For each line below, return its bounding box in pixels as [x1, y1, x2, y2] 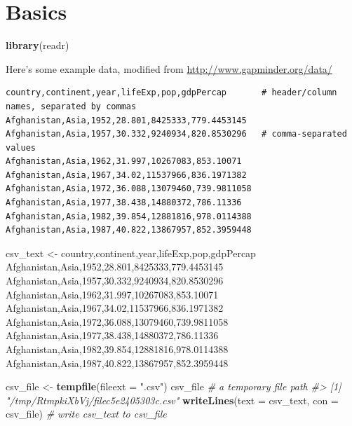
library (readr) [6, 38, 69, 53]
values [6, 142, 36, 153]
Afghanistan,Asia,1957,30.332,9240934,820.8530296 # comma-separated [6, 129, 347, 139]
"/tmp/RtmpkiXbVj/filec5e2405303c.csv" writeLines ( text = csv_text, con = [6, 392, 339, 407]
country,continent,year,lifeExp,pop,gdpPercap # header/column [6, 88, 337, 98]
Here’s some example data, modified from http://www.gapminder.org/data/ [6, 61, 332, 76]
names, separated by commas [6, 101, 137, 111]
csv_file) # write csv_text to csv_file [6, 406, 167, 421]
